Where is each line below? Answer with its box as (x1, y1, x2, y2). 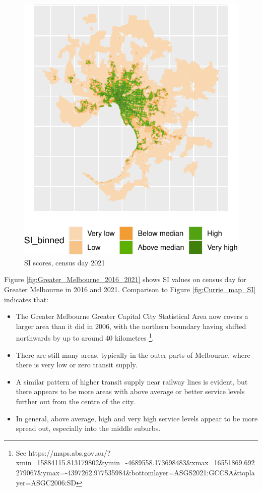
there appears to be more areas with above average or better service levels (16, 386, 245, 397)
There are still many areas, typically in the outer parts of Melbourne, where (16, 349, 250, 360)
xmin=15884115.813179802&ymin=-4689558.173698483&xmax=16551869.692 (16, 457, 255, 468)
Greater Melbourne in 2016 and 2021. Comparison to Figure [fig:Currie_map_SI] (4, 284, 256, 295)
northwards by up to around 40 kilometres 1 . (16, 331, 154, 343)
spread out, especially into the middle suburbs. (16, 423, 161, 433)
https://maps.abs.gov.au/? (28, 447, 111, 458)
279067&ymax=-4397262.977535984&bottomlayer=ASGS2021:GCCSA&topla (16, 467, 255, 478)
